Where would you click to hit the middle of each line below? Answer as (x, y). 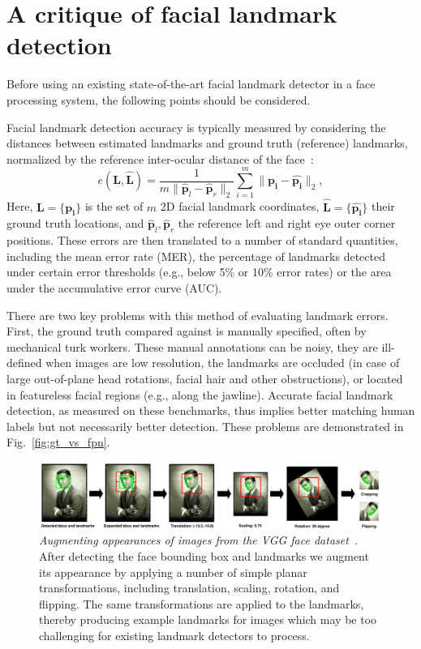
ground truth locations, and (75, 223)
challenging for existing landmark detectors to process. (174, 635)
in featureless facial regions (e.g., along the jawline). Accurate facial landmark (200, 394)
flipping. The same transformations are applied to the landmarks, (202, 603)
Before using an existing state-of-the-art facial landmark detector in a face (191, 84)
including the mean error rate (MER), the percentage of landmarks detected (196, 256)
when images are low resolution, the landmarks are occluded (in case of (223, 363)
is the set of (114, 206)
